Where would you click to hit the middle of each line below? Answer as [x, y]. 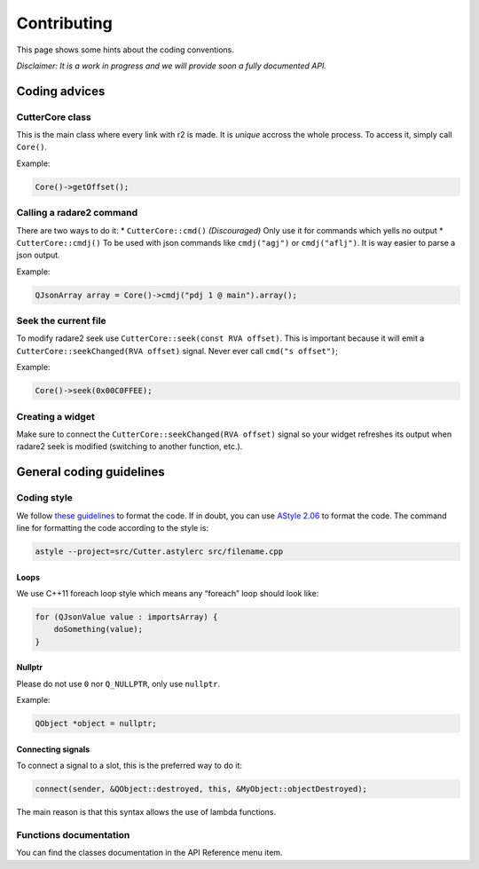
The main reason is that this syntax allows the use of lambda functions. [146, 811]
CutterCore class [54, 117]
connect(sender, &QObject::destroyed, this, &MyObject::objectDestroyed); [201, 789]
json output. [39, 255]
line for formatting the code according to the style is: [112, 527]
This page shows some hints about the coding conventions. [126, 50]
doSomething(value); [98, 629]
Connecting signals [53, 749]
